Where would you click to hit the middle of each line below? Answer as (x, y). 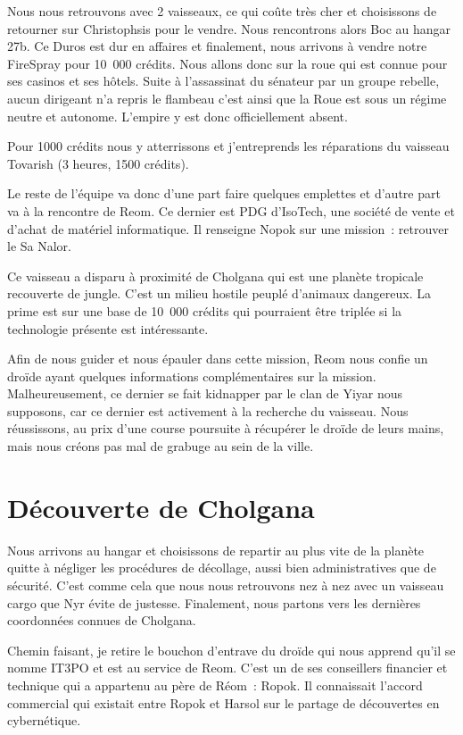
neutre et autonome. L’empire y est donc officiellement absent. (178, 116)
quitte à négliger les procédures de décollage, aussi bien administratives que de (222, 568)
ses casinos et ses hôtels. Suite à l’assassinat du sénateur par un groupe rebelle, (223, 81)
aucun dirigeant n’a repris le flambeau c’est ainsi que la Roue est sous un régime (227, 98)
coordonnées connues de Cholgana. (102, 620)
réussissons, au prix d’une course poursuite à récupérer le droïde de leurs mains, (226, 428)
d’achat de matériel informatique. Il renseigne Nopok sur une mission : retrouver (228, 228)
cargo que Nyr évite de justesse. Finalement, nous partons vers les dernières (214, 602)
